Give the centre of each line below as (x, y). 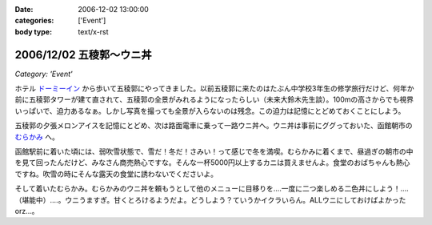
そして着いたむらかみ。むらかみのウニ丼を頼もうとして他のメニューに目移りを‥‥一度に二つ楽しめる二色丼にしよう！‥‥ (212, 189)
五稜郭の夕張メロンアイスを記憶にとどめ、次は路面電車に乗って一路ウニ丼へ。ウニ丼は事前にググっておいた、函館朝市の (214, 126)
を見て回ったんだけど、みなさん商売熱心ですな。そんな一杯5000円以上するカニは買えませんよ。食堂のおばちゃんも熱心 (212, 163)
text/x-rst (93, 31)
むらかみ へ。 (37, 137)
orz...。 (27, 211)
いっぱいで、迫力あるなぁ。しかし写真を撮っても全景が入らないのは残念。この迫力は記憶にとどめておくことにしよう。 (210, 110)
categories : (34, 21)
